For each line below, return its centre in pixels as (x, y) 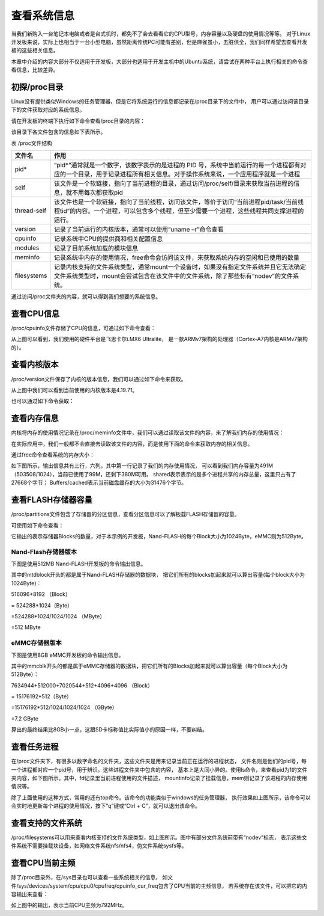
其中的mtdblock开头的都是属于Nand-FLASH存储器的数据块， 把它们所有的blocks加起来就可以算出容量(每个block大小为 (158, 575)
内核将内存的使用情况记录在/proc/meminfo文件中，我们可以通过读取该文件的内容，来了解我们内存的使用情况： (148, 432)
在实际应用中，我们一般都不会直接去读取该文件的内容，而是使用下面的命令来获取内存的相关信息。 (132, 444)
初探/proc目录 (37, 87)
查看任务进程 (35, 747)
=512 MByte (26, 627)
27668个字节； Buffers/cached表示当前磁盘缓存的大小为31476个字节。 (99, 483)
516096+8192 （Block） (41, 594)
